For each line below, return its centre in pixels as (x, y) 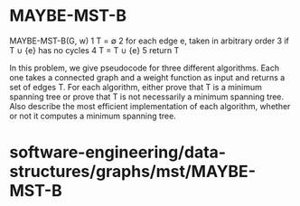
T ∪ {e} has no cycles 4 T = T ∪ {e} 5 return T (94, 50)
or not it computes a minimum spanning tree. (93, 116)
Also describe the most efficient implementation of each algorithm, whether (150, 106)
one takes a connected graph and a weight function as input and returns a (147, 77)
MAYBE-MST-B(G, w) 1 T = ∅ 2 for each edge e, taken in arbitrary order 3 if (149, 41)
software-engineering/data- (118, 152)
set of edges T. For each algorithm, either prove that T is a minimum (136, 87)
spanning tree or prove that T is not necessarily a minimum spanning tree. (147, 97)
